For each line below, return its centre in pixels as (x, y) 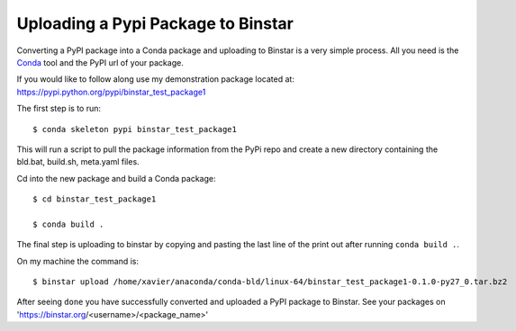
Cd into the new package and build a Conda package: (116, 178)
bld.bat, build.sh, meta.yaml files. (78, 162)
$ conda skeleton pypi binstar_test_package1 (135, 129)
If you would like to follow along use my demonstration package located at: (155, 79)
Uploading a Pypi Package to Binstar (155, 23)
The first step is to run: (59, 109)
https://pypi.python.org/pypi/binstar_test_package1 (111, 92)
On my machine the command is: (78, 261)
